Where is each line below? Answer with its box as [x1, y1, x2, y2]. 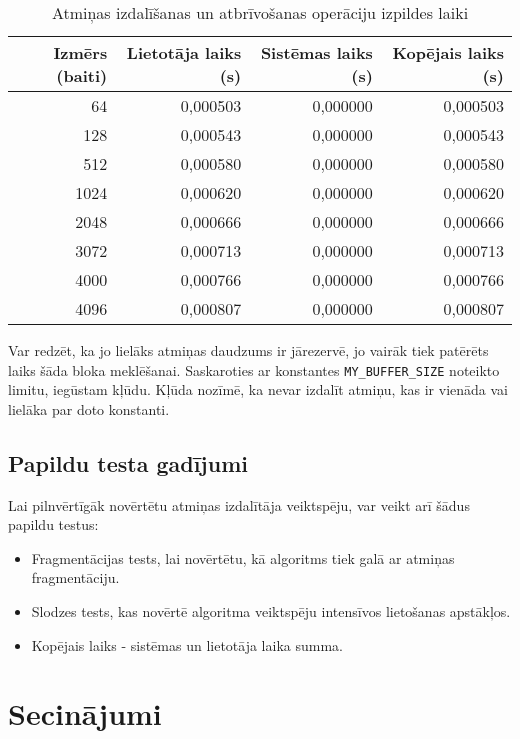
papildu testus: [8, 514, 99, 535]
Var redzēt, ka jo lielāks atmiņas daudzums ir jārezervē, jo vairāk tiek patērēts [8, 340, 489, 360]
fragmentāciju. [31, 567, 120, 588]
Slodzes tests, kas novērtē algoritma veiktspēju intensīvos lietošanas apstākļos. [31, 601, 511, 622]
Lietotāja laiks [126, 41, 242, 64]
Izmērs [53, 41, 108, 64]
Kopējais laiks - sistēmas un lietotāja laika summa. [31, 634, 343, 655]
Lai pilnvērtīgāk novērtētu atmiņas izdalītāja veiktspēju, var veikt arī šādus [8, 494, 470, 515]
